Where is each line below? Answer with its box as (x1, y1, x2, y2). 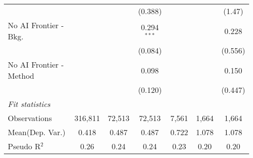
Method (8, 70, 35, 81)
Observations (8, 112, 52, 123)
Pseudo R (8, 140, 41, 152)
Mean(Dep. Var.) (8, 126, 66, 138)
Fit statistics (8, 98, 51, 109)
